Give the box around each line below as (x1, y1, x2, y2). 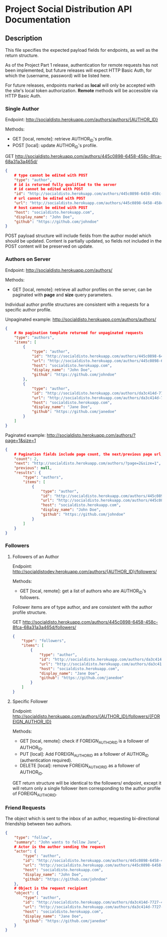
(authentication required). (19, 757, 73, 763)
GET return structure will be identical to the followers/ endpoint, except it (12, 780, 162, 786)
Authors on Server (5, 256, 51, 263)
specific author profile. (5, 306, 52, 312)
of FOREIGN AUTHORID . (12, 791, 58, 798)
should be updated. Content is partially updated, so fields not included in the (5, 238, 162, 244)
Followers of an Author (12, 553, 59, 559)
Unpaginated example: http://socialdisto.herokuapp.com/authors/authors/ (5, 316, 157, 322)
